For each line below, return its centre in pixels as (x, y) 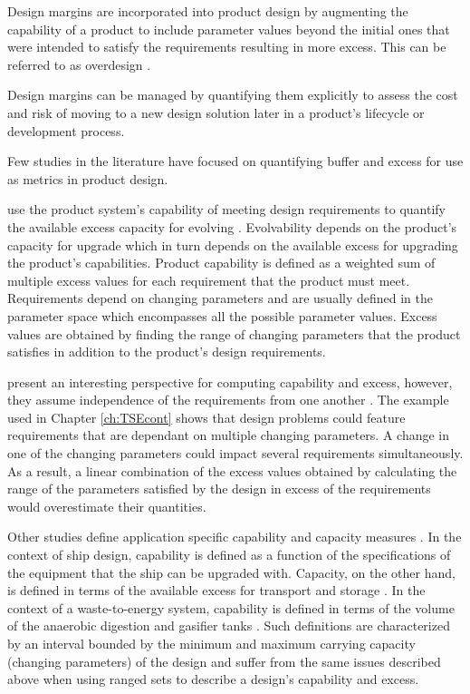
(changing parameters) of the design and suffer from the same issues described (224, 661)
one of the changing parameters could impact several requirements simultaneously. (235, 453)
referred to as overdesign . (79, 64)
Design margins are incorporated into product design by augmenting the (208, 11)
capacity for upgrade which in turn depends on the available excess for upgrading (233, 244)
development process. (66, 130)
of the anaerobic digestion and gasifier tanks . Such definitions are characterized (229, 626)
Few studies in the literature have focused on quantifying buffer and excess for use (235, 161)
